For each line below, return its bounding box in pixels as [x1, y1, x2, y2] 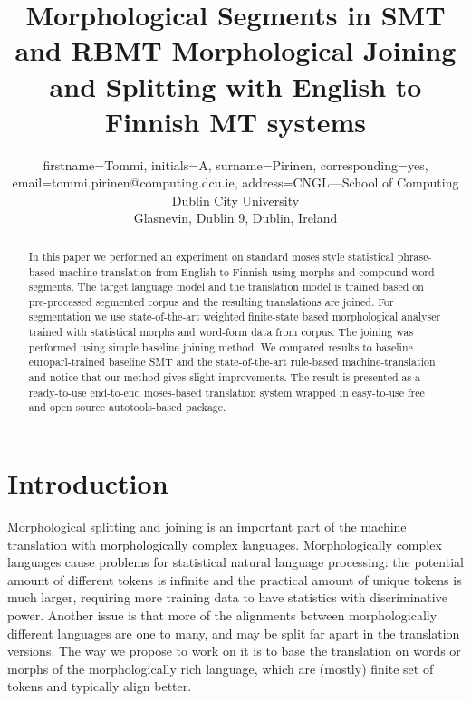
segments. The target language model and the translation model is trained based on [28, 279, 424, 294]
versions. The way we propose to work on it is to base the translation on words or [7, 641, 461, 660]
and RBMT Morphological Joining [14, 32, 457, 69]
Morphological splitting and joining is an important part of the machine [7, 517, 407, 536]
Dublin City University [171, 190, 300, 209]
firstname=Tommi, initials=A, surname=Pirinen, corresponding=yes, [43, 155, 428, 174]
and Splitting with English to [49, 67, 422, 104]
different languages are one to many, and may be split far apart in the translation [7, 623, 460, 642]
